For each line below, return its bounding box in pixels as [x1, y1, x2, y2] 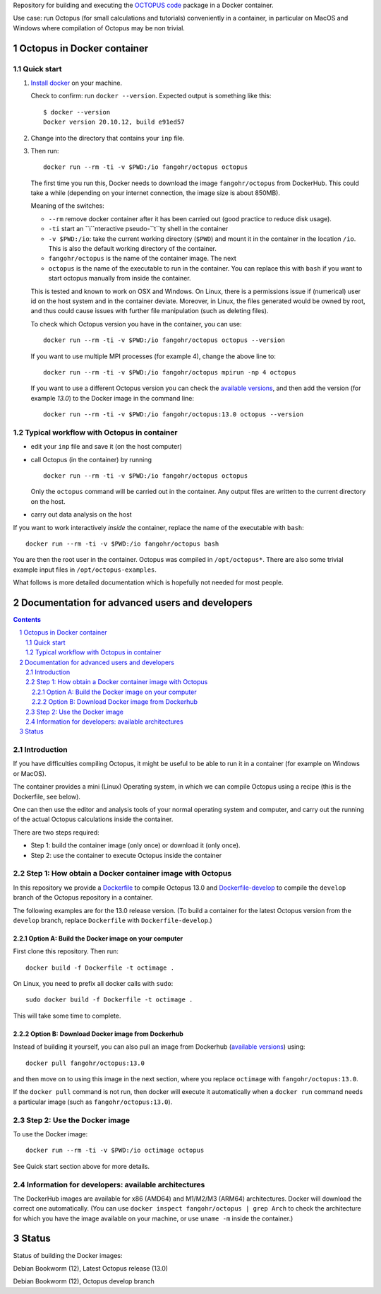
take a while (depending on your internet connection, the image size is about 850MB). [30, 189, 280, 197]
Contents [13, 616, 42, 624]
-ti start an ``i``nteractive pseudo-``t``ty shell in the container [48, 225, 229, 233]
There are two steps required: [13, 828, 100, 837]
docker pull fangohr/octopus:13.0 [25, 1059, 145, 1067]
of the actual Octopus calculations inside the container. [13, 815, 174, 823]
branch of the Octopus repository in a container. [13, 893, 153, 902]
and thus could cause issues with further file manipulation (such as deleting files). [30, 307, 269, 315]
